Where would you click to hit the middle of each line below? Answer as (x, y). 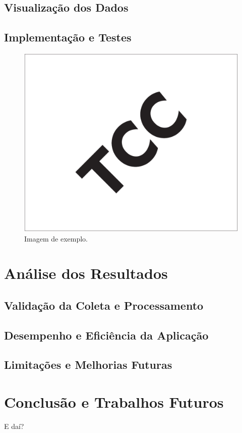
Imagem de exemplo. (56, 238)
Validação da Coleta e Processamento (104, 305)
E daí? (14, 426)
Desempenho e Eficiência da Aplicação (106, 335)
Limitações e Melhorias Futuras (88, 365)
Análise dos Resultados (86, 273)
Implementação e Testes (68, 37)
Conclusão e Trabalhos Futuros (114, 402)
